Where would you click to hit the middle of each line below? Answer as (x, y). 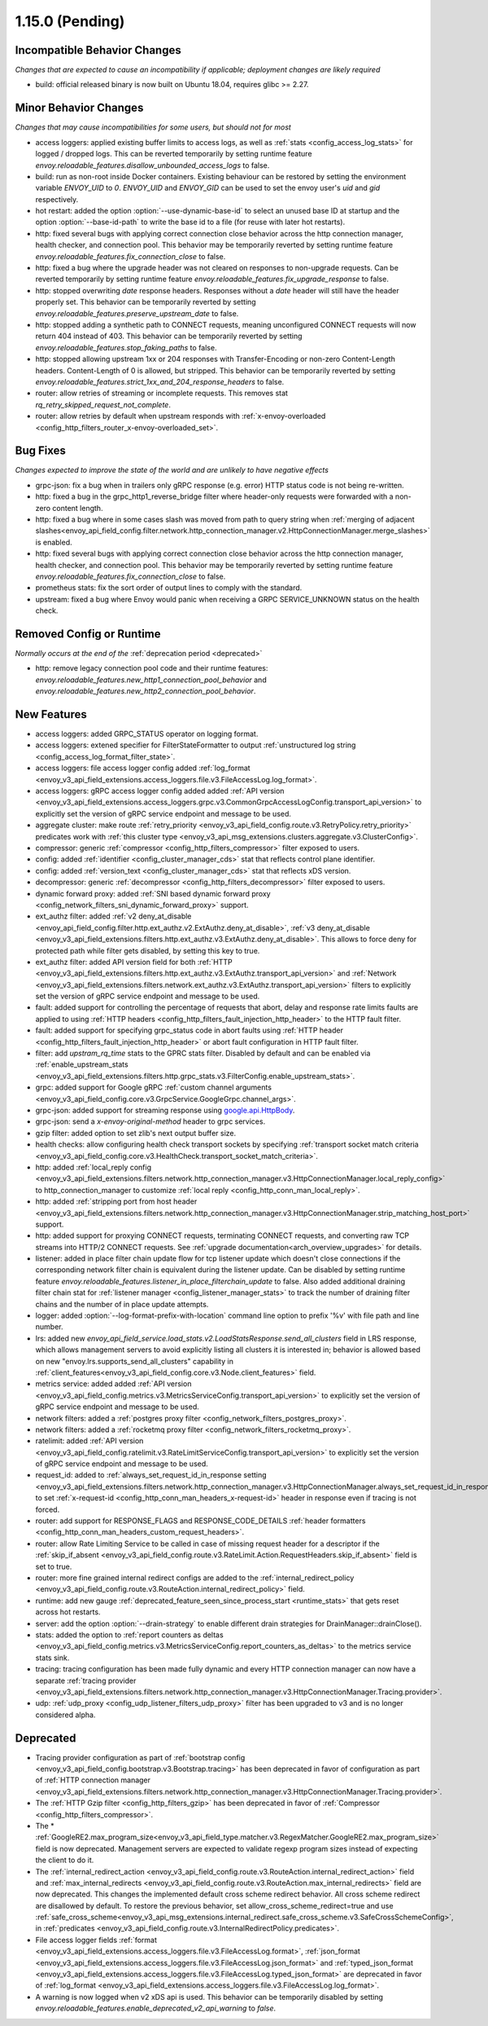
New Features (51, 714)
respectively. (57, 199)
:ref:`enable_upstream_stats (82, 1064)
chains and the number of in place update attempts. (122, 1304)
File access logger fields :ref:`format (96, 1940)
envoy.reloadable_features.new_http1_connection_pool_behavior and (151, 680)
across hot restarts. (68, 1612)
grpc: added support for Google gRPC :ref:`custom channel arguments (154, 1087)
